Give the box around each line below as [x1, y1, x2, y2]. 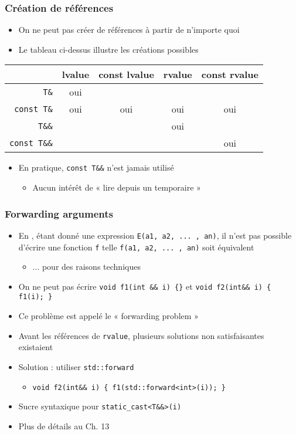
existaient [18, 341, 53, 353]
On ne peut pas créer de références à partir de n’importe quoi [18, 23, 240, 36]
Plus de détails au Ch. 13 [18, 419, 110, 432]
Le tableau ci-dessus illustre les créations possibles [18, 43, 199, 55]
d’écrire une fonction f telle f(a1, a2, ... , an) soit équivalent [18, 240, 254, 253]
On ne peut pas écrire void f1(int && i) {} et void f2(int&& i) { [18, 280, 271, 292]
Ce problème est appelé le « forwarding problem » [18, 310, 199, 322]
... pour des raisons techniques [32, 260, 141, 273]
